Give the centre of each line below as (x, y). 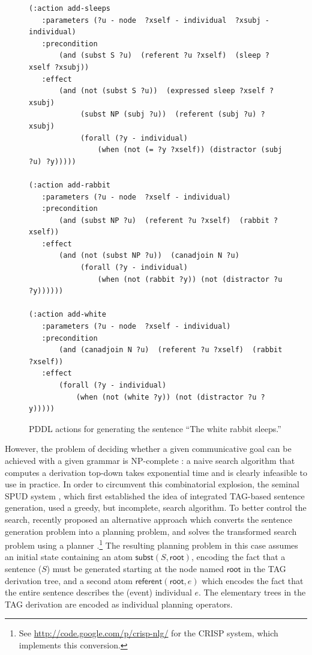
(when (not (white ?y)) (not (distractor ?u (166, 397)
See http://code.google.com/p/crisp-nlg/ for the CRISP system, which (148, 633)
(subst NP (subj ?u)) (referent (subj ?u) (168, 114)
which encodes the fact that (253, 580)
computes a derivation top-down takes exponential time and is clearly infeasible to (156, 472)
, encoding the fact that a (238, 557)
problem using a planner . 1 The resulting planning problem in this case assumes (151, 544)
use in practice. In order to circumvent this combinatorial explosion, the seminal (152, 484)
